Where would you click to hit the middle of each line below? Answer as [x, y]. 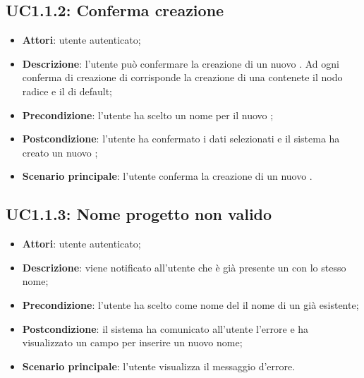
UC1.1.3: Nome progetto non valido [139, 214]
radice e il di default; [67, 91]
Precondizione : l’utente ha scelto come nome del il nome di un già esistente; [190, 304]
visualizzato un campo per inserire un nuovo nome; [132, 342]
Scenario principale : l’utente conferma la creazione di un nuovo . [167, 176]
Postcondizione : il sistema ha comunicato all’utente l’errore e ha [165, 328]
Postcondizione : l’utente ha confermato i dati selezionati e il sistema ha [181, 139]
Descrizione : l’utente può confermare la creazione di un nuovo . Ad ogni [181, 63]
